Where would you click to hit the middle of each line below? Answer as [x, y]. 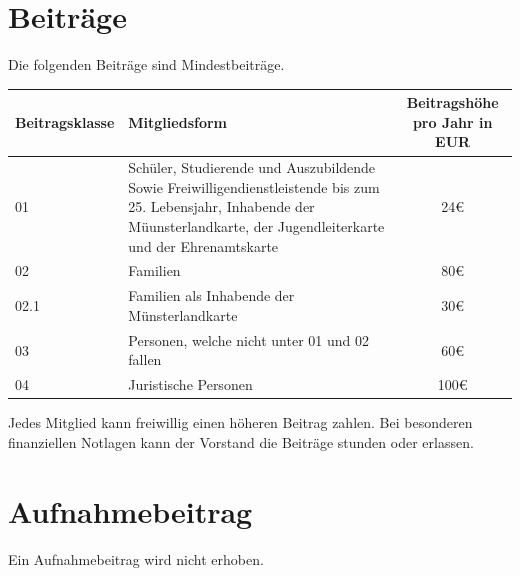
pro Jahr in [452, 121]
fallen [145, 359]
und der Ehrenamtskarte [203, 245]
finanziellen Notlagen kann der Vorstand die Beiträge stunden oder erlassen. [241, 441]
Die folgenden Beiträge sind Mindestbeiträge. [146, 64]
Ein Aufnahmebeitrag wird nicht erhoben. [136, 558]
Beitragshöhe [452, 102]
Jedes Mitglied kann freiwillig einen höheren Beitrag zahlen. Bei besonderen [240, 422]
